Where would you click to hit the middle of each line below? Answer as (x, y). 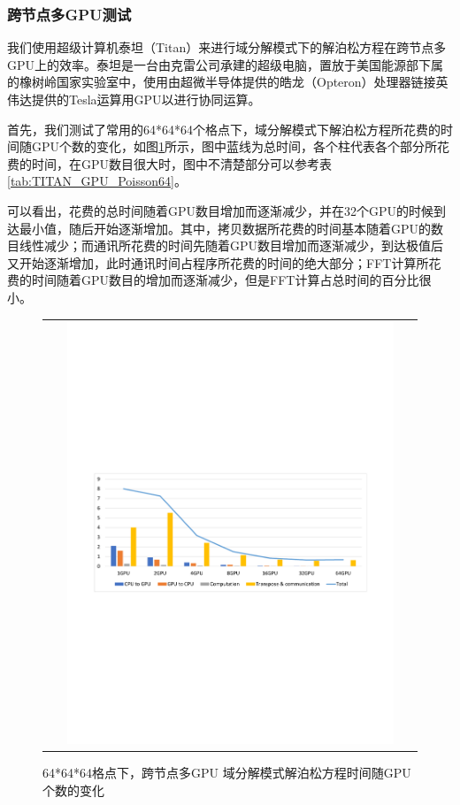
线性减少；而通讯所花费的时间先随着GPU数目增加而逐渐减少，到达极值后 (231, 245)
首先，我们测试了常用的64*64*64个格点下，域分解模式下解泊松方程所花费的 (224, 129)
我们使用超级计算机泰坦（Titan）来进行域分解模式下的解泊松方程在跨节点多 (227, 47)
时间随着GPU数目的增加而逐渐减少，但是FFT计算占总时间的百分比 (225, 280)
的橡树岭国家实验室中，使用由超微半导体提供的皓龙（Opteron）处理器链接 (222, 82)
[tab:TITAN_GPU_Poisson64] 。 (97, 181)
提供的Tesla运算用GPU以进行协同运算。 (146, 99)
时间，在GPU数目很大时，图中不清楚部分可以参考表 (182, 163)
